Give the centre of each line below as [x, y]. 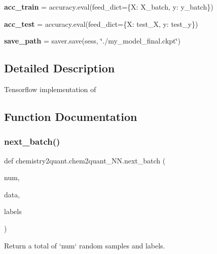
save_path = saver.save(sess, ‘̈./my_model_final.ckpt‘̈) [92, 41]
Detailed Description [60, 68]
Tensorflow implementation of [50, 89]
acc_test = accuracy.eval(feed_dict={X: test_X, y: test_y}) [101, 24]
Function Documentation [71, 116]
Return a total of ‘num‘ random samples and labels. [85, 245]
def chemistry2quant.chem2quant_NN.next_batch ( [85, 160]
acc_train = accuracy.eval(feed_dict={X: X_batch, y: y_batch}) [109, 7]
